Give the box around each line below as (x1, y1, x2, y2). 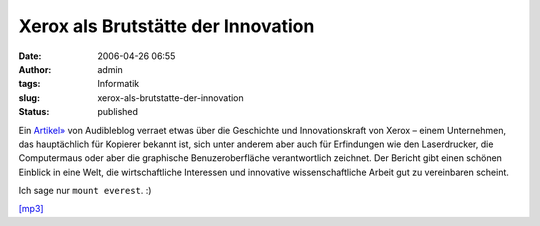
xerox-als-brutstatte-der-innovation (97, 91, 244, 104)
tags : (18, 78, 41, 90)
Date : (18, 50, 42, 62)
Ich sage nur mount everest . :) (18, 185, 152, 197)
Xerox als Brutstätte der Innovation (18, 15, 315, 37)
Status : (18, 106, 50, 118)
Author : (18, 63, 52, 75)
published (97, 106, 139, 118)
